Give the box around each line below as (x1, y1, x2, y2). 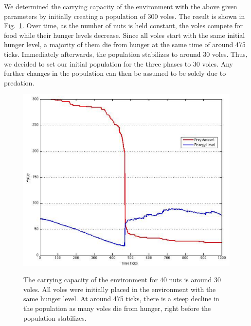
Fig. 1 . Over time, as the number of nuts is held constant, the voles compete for (4, 20, 243, 31)
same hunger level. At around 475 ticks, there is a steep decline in (23, 293, 219, 304)
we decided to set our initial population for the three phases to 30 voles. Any (4, 58, 233, 69)
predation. (4, 77, 35, 87)
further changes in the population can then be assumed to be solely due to (4, 68, 226, 78)
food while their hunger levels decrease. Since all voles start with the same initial (4, 30, 245, 40)
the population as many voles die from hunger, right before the (23, 303, 211, 313)
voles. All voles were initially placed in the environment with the (23, 284, 216, 294)
